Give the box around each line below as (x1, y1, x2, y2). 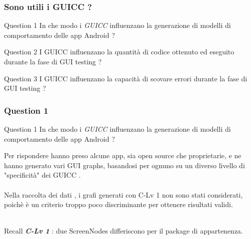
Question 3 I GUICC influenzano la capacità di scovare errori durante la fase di (4, 73, 247, 83)
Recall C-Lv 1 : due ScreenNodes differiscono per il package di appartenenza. (4, 226, 243, 236)
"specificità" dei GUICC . (4, 170, 81, 180)
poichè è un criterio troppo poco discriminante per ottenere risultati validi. (4, 199, 233, 210)
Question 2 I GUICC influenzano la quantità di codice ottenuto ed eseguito (4, 46, 234, 57)
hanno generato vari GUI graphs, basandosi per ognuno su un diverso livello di (4, 160, 245, 170)
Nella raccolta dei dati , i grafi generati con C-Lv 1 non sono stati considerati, (4, 189, 243, 200)
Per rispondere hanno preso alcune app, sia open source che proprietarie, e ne (4, 150, 241, 161)
